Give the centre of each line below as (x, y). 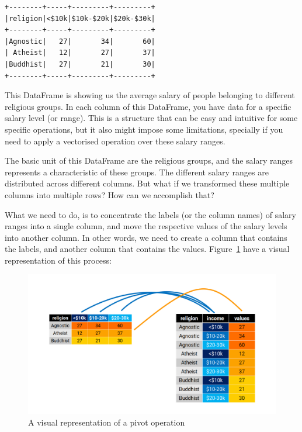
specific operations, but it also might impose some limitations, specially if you (144, 129)
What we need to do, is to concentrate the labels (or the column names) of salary (150, 214)
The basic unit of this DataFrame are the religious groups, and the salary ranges (149, 160)
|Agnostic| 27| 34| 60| (80, 41)
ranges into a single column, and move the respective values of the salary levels (146, 226)
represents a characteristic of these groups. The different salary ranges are (137, 172)
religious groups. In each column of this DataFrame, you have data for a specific (148, 106)
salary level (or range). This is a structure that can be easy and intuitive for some (151, 118)
